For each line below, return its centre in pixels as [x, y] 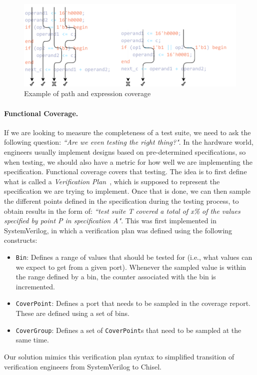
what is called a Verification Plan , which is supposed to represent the [112, 181]
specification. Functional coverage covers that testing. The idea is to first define [125, 171]
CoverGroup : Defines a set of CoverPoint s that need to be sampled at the [128, 330]
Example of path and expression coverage [87, 93]
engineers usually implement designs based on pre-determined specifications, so [125, 152]
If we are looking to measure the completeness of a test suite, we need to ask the [127, 132]
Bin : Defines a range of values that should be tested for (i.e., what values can [134, 257]
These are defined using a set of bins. [72, 313]
